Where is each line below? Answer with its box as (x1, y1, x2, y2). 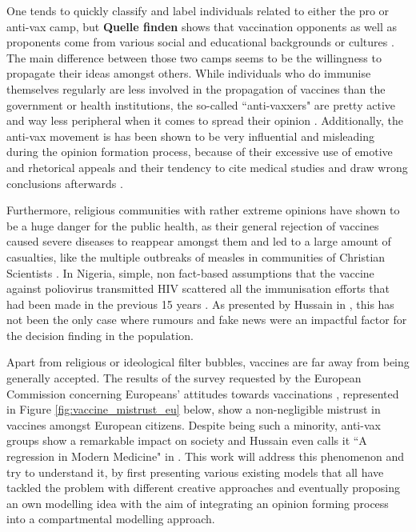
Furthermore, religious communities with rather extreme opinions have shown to (6, 202, 400, 218)
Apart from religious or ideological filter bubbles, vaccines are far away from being (6, 354, 410, 370)
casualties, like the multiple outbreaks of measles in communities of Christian (6, 248, 386, 265)
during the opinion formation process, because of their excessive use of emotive (6, 143, 393, 160)
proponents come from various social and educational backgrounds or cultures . (6, 34, 394, 50)
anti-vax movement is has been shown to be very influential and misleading (6, 127, 374, 144)
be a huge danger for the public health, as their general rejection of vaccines (6, 217, 379, 234)
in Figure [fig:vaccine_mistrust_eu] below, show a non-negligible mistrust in (6, 401, 381, 418)
